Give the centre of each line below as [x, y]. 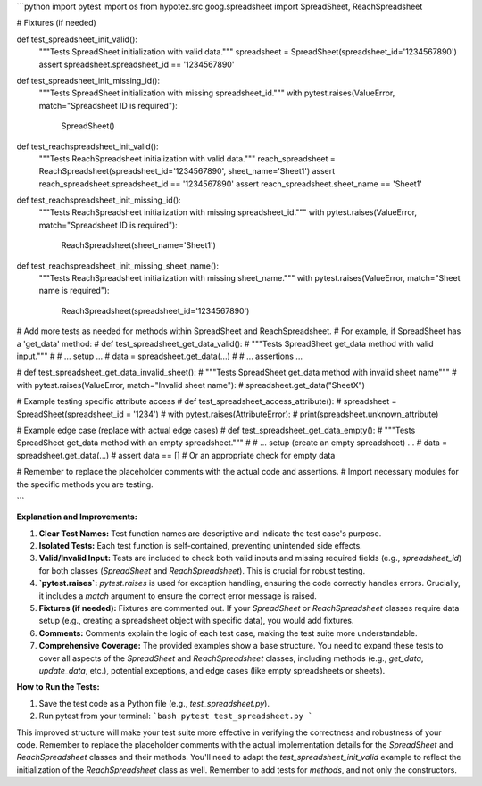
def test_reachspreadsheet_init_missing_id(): [99, 200]
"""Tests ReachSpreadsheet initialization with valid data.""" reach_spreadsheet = [187, 158]
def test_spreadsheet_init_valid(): [77, 39]
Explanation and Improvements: [77, 517]
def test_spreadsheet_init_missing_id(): [88, 80]
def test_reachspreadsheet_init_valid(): [88, 146]
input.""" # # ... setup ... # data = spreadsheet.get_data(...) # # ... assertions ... [160, 356]
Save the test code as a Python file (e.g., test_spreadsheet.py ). [154, 703]
